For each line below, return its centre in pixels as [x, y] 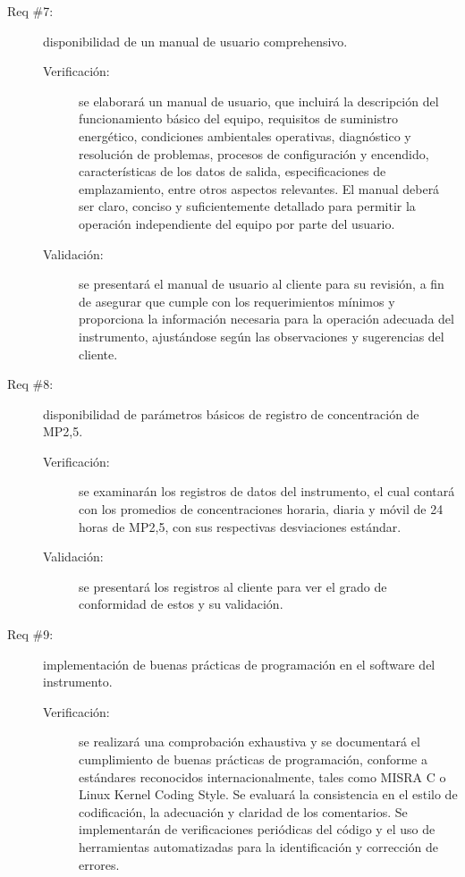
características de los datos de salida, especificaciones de [232, 171]
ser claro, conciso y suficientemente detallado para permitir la [247, 206]
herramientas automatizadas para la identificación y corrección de [259, 846]
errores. [99, 864]
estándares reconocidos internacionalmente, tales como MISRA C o [262, 776]
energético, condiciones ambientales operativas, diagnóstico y [245, 135]
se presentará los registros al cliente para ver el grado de [233, 586]
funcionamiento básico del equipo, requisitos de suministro [239, 118]
